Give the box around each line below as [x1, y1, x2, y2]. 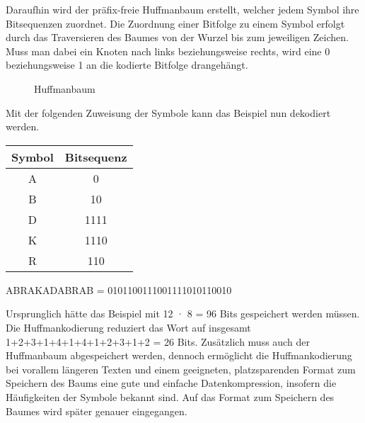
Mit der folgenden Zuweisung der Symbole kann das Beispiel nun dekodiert [6, 105, 331, 120]
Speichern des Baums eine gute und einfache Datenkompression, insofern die [6, 376, 337, 390]
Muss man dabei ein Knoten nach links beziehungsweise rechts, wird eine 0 [6, 43, 330, 58]
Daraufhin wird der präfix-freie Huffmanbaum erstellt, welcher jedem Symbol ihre [6, 2, 359, 16]
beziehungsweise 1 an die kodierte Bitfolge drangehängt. [6, 57, 248, 72]
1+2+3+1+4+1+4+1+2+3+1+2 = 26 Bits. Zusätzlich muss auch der [6, 334, 310, 349]
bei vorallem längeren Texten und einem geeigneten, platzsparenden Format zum [6, 361, 356, 376]
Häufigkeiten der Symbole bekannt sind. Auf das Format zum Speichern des [6, 389, 335, 404]
